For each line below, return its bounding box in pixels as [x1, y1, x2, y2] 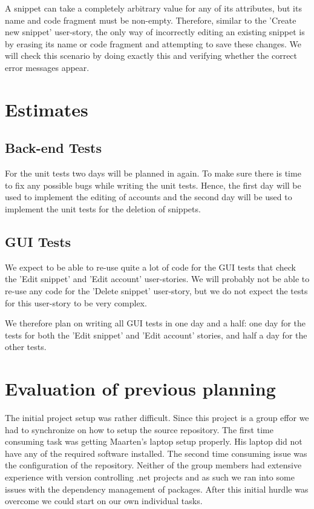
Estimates [5, 96, 88, 121]
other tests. [5, 340, 47, 353]
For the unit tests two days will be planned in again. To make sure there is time [5, 167, 301, 180]
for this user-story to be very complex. [5, 296, 147, 309]
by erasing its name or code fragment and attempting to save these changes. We [5, 37, 302, 50]
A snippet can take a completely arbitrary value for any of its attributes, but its [5, 2, 302, 14]
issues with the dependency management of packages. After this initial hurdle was [5, 482, 309, 495]
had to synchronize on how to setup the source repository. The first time [5, 423, 273, 436]
